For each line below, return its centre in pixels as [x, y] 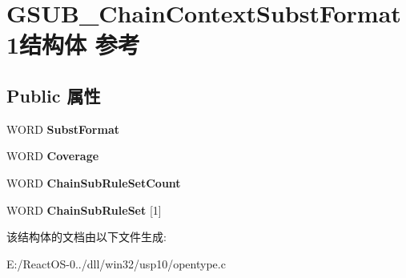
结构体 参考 [80, 44]
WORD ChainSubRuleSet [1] [84, 210]
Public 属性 [54, 95]
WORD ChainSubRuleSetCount [94, 182]
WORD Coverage [53, 156]
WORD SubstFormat [63, 129]
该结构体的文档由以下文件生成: [86, 237]
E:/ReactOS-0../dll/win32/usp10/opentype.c [116, 263]
